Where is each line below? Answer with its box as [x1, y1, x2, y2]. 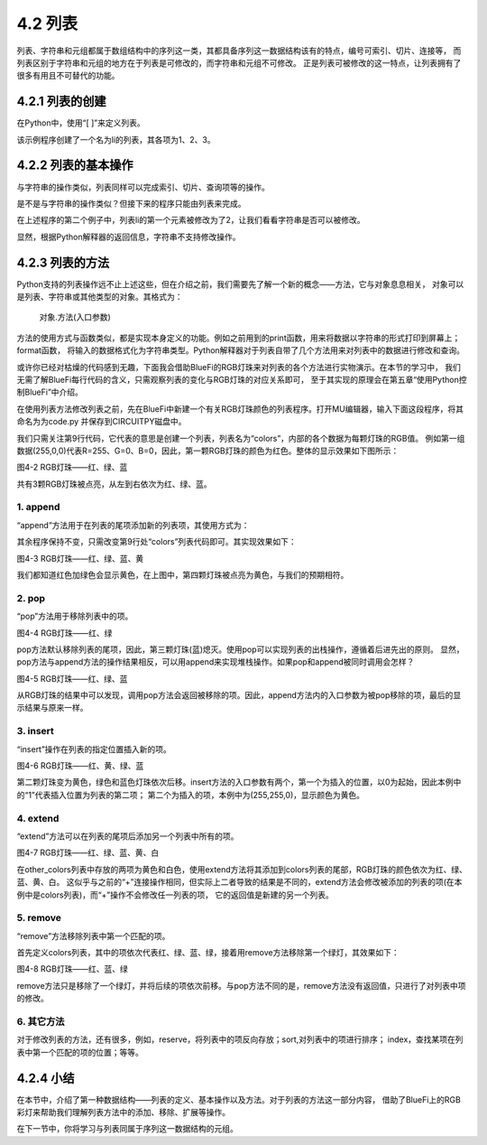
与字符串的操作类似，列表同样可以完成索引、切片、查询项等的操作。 [16, 182, 270, 192]
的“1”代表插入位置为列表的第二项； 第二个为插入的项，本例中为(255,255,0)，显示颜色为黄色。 [16, 789, 365, 800]
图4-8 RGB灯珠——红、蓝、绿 [16, 963, 128, 974]
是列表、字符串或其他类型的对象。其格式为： [16, 292, 183, 302]
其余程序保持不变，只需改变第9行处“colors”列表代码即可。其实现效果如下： [16, 536, 297, 547]
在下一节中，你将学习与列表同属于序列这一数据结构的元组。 [16, 1123, 238, 1134]
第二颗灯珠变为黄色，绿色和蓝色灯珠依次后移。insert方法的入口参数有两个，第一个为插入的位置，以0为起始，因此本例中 [16, 777, 462, 787]
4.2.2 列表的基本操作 [16, 158, 133, 173]
